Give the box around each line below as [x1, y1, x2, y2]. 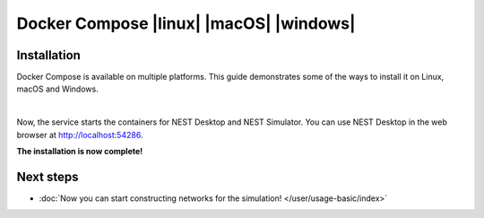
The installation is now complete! [16, 146, 143, 157]
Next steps [16, 169, 79, 184]
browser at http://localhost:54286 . [16, 129, 143, 140]
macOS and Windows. [16, 83, 99, 94]
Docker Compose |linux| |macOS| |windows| [16, 13, 356, 33]
